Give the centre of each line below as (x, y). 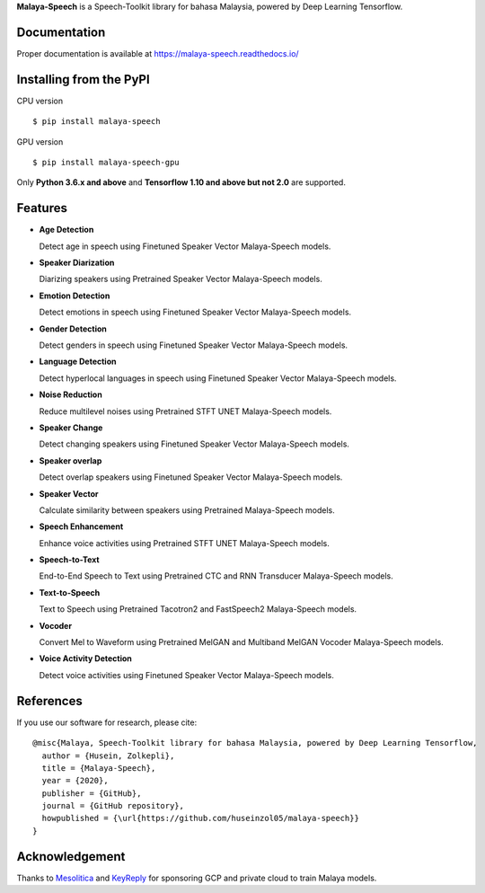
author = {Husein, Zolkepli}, (108, 756)
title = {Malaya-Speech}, (99, 768)
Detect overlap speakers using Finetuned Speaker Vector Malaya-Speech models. (191, 477)
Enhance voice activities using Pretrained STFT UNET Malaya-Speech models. (184, 543)
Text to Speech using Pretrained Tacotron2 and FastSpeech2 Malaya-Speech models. (198, 609)
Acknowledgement (71, 857)
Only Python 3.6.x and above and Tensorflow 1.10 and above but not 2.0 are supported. (181, 182)
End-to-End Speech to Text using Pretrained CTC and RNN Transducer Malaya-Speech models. (216, 576)
